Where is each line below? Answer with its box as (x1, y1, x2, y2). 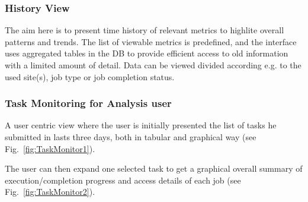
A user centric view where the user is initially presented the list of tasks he (5, 119, 277, 131)
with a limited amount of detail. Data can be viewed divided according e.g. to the (5, 59, 301, 71)
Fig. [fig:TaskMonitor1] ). (5, 142, 95, 154)
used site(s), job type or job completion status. (5, 70, 175, 83)
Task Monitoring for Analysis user (5, 96, 172, 111)
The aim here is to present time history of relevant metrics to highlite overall (5, 24, 284, 36)
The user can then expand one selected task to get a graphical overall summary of (5, 162, 303, 175)
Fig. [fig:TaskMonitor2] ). (5, 185, 95, 198)
